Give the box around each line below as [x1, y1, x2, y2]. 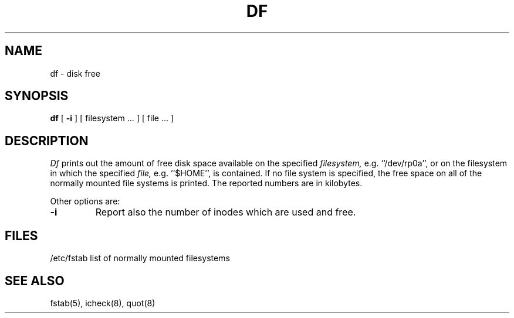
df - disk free [50, 68, 100, 78]
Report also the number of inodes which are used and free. [95, 206, 356, 218]
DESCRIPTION [5, 133, 89, 148]
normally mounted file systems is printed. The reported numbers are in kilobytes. [50, 178, 363, 189]
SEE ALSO [5, 273, 65, 288]
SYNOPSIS [5, 88, 69, 104]
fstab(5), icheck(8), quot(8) [50, 298, 155, 308]
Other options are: [50, 196, 120, 207]
